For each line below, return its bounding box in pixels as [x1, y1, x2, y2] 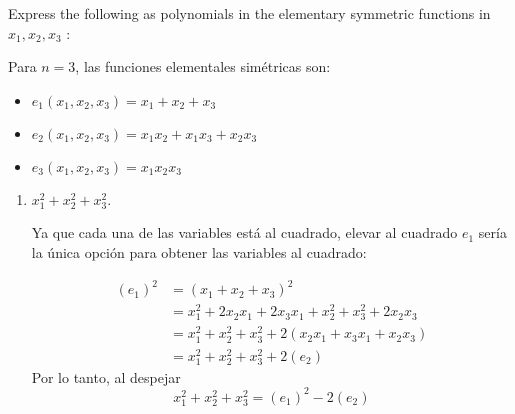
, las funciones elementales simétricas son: [75, 56, 331, 77]
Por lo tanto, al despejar [31, 366, 181, 387]
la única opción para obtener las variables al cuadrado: [31, 241, 367, 262]
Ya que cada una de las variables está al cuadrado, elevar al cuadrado [31, 222, 458, 243]
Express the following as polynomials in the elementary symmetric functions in [8, 3, 491, 23]
